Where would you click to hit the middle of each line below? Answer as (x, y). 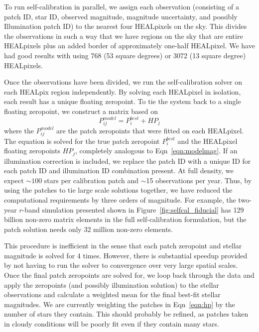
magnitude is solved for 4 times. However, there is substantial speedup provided (126, 255)
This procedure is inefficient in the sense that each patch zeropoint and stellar (123, 246)
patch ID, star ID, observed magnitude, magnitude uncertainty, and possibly (121, 16)
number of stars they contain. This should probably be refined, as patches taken (126, 314)
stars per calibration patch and (91, 180)
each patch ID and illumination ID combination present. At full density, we (119, 170)
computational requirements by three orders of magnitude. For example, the (120, 199)
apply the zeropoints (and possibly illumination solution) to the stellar (112, 284)
